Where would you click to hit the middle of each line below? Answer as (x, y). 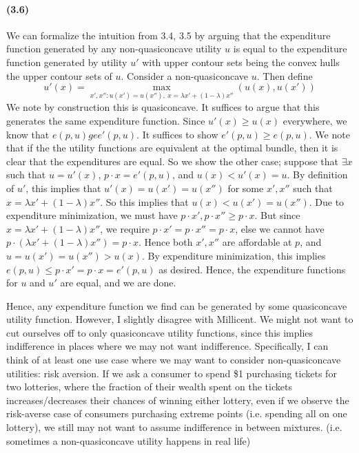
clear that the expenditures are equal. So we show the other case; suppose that (172, 161)
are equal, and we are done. (118, 283)
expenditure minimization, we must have (92, 215)
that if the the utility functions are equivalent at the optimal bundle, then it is (172, 148)
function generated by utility (67, 62)
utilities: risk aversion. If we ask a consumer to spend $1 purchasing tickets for (172, 373)
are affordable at (257, 242)
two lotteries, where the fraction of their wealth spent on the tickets (149, 387)
